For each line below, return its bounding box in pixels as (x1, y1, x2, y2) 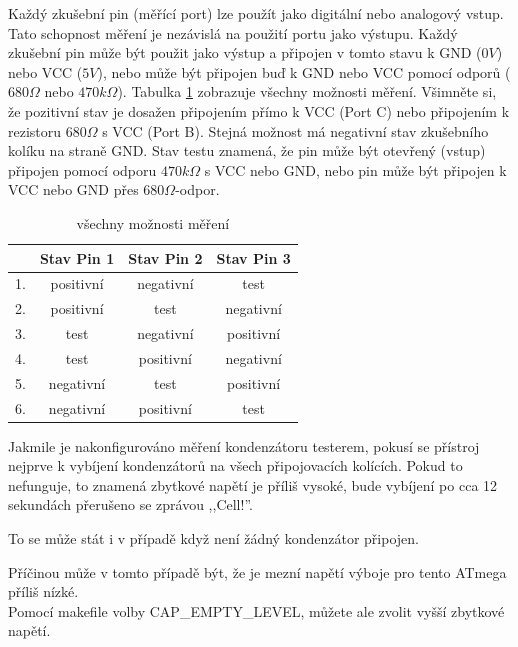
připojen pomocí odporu (8, 159, 157, 180)
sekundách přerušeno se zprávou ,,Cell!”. (8, 494, 253, 515)
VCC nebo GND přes (8, 179, 139, 200)
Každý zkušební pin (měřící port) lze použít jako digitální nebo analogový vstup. (8, 3, 504, 23)
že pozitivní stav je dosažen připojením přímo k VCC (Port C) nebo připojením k (8, 100, 510, 121)
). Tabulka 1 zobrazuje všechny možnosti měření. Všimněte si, (117, 81, 497, 102)
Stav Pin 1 (39, 247, 115, 268)
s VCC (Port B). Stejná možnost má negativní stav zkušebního (102, 120, 489, 141)
